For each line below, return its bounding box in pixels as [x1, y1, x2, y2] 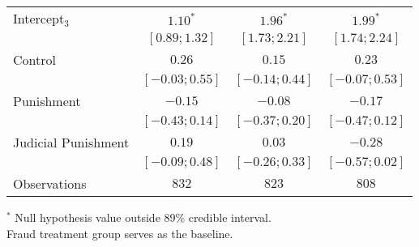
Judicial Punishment [13, 133, 130, 151]
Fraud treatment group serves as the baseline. [6, 224, 233, 241]
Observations [13, 174, 87, 193]
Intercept [13, 9, 65, 28]
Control [13, 50, 56, 69]
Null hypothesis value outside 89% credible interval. [15, 209, 271, 225]
